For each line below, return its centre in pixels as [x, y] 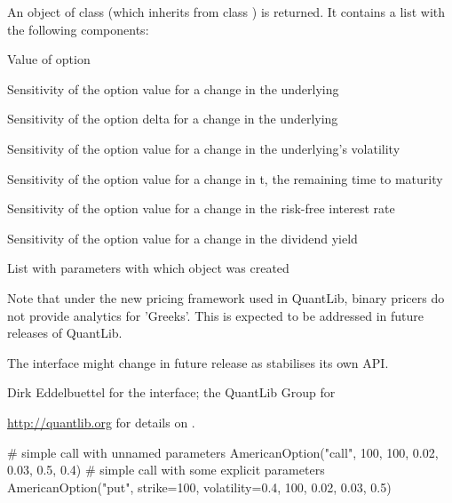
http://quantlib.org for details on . [101, 422]
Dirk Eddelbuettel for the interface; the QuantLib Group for [171, 392]
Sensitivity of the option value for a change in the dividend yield [182, 238]
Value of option [49, 59]
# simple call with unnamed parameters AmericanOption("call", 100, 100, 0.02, [223, 452]
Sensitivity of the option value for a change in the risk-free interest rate [201, 208]
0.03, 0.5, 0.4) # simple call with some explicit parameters [166, 470]
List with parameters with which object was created [148, 268]
